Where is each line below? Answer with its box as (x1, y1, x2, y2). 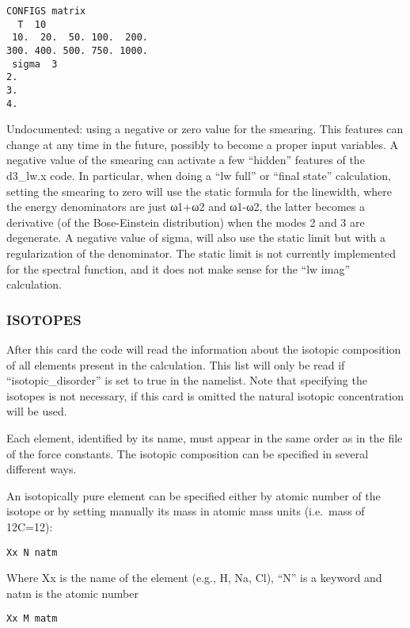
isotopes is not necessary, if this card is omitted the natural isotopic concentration (6, 387, 404, 404)
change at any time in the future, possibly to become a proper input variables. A (6, 136, 399, 152)
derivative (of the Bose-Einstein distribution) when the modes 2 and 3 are (6, 213, 365, 230)
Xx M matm (6, 613, 58, 625)
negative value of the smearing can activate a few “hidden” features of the (6, 151, 365, 168)
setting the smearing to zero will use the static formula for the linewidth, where (6, 182, 392, 199)
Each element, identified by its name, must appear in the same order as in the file (6, 429, 403, 446)
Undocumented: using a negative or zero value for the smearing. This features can (6, 121, 404, 137)
